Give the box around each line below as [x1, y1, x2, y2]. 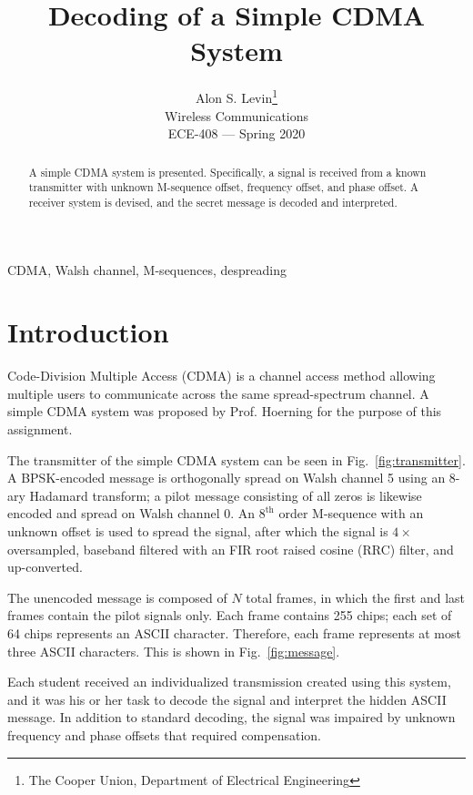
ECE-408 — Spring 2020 [167, 124, 306, 143]
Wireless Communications [164, 106, 309, 125]
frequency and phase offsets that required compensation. [7, 725, 321, 744]
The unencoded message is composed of [7, 587, 227, 606]
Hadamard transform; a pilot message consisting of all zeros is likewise [29, 485, 422, 505]
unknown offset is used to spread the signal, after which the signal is [7, 521, 388, 540]
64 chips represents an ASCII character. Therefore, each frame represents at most [7, 623, 461, 642]
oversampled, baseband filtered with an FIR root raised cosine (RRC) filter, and [7, 539, 454, 558]
